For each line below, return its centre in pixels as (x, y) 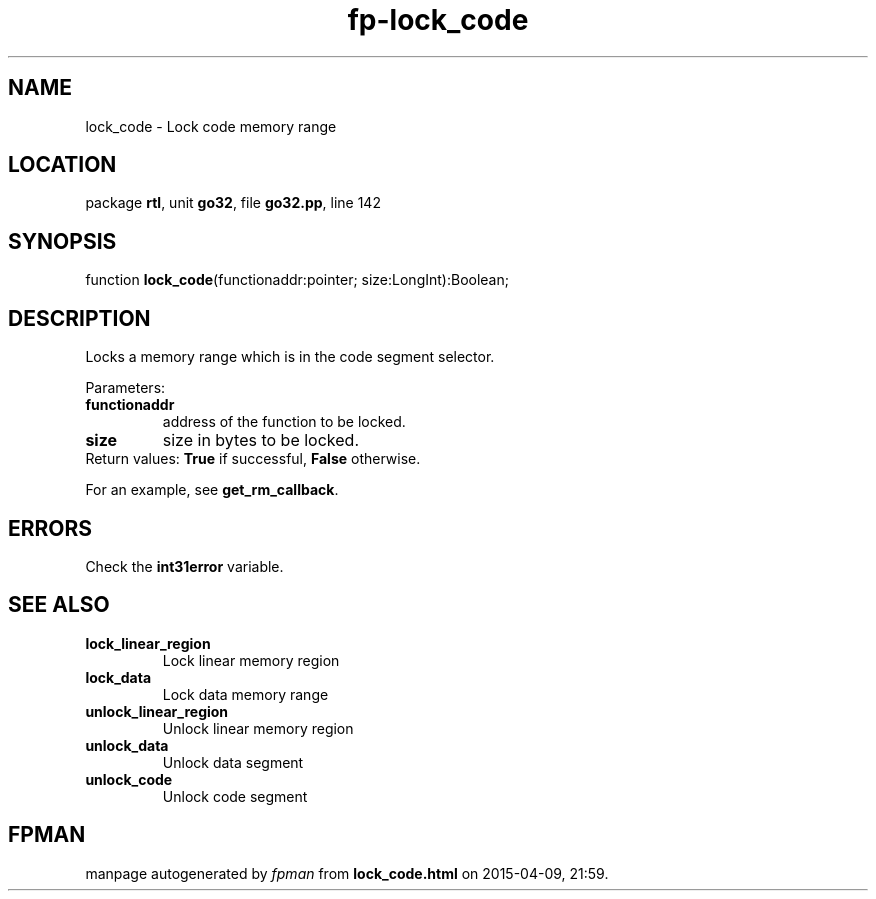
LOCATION (62, 165)
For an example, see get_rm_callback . (212, 490)
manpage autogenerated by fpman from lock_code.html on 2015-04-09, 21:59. (347, 873)
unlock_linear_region (157, 711)
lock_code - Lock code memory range (211, 126)
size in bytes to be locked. (260, 440)
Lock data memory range (245, 694)
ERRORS (50, 528)
